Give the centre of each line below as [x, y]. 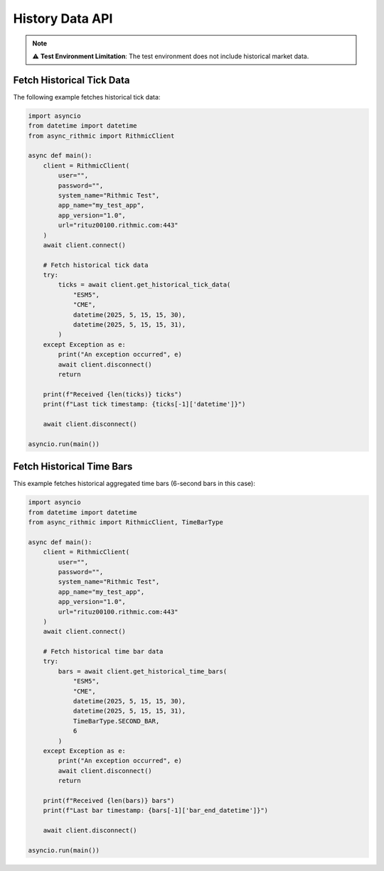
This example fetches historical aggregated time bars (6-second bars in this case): [134, 484]
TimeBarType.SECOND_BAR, [116, 721]
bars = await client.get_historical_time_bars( [143, 671]
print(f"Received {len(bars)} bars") [109, 800]
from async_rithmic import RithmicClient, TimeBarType [126, 522]
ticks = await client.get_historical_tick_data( [144, 285]
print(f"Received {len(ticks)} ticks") [113, 394]
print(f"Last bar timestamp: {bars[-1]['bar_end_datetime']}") [156, 811]
